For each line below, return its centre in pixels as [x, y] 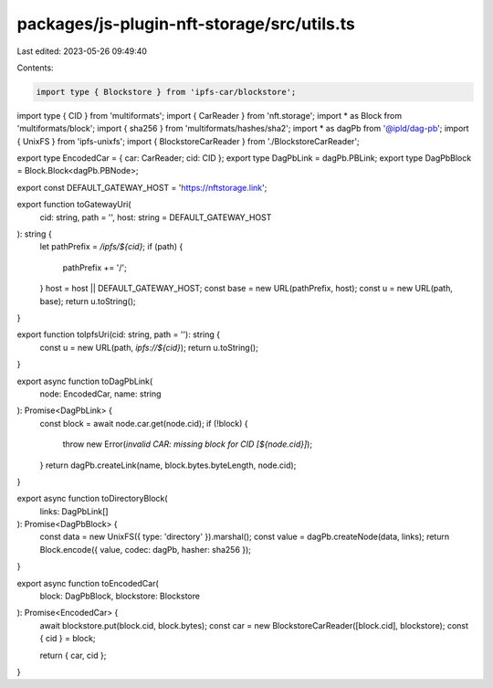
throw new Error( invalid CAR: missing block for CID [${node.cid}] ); [188, 444]
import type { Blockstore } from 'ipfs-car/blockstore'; [166, 92]
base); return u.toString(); [88, 301]
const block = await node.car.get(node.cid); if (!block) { [144, 423]
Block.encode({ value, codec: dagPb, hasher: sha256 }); [145, 549]
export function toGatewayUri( [74, 205]
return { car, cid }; [73, 655]
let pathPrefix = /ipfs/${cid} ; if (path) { [111, 247]
